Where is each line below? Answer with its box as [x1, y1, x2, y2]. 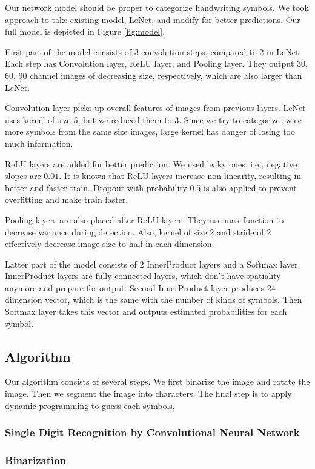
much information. [5, 137, 73, 149]
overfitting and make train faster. [5, 193, 128, 206]
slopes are [5, 169, 41, 182]
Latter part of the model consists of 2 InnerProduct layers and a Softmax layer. [5, 257, 300, 270]
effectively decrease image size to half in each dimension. [5, 237, 214, 250]
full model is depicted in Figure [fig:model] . [5, 25, 165, 38]
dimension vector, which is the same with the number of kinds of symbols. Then [5, 293, 302, 306]
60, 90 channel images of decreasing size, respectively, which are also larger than [5, 69, 302, 81]
